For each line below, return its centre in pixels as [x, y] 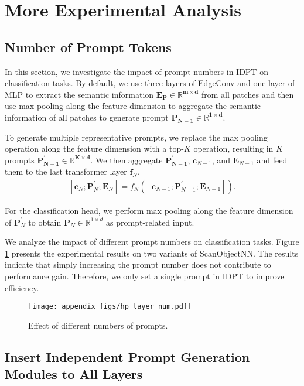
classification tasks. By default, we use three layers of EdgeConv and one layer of [150, 83]
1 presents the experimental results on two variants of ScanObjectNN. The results [152, 253]
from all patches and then [247, 94]
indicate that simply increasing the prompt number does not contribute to [138, 264]
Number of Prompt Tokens [88, 47]
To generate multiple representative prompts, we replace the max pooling [136, 137]
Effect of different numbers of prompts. [98, 325]
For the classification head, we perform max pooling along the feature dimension [149, 210]
